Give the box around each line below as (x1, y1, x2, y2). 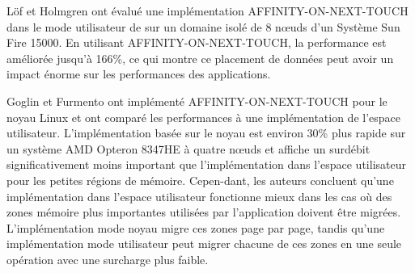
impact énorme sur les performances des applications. (6, 65, 271, 82)
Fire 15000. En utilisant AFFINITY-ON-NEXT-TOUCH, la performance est (6, 34, 387, 51)
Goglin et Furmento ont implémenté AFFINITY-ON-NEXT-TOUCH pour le (6, 92, 387, 109)
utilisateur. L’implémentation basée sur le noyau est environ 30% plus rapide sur (6, 124, 406, 141)
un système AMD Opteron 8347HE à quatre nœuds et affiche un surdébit (6, 140, 371, 157)
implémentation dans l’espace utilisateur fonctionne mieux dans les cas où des (6, 187, 392, 204)
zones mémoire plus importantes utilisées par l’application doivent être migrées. (6, 204, 401, 220)
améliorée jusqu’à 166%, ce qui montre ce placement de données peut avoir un (6, 49, 394, 66)
